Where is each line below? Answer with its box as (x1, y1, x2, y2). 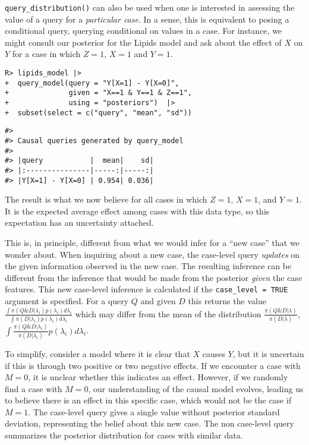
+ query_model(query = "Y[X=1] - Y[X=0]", (5, 78, 179, 87)
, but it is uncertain (232, 347, 304, 359)
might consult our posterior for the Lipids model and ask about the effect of (5, 36, 282, 48)
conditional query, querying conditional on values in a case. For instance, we (5, 24, 282, 37)
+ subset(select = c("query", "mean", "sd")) (5, 108, 192, 117)
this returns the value (188, 295, 266, 307)
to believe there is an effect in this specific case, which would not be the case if (5, 394, 292, 406)
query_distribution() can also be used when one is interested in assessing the (5, 1, 295, 13)
